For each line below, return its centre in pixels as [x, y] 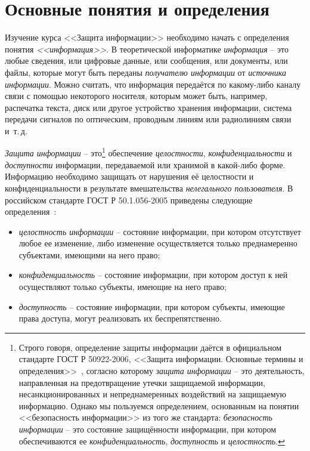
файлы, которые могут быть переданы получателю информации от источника [145, 72]
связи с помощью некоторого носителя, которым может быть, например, [136, 96]
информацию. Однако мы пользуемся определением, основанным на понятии [159, 405]
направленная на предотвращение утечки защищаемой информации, [142, 382]
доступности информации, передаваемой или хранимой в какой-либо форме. [145, 164]
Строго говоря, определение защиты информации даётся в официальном [150, 347]
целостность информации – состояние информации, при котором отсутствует [160, 231]
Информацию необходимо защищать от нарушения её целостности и [129, 176]
